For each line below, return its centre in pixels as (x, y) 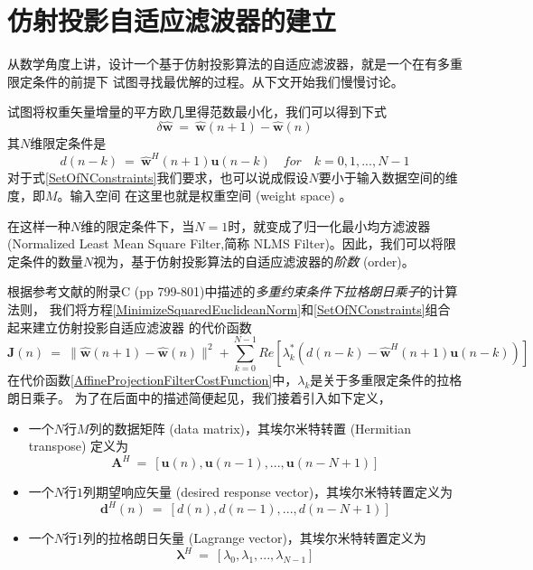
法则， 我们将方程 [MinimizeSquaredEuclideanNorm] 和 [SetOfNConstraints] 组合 (229, 309)
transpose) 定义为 (79, 446)
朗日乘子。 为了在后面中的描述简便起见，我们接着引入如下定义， (199, 397)
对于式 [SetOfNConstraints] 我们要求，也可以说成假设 (158, 178)
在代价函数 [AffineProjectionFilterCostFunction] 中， (153, 380)
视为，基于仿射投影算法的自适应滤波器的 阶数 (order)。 (254, 261)
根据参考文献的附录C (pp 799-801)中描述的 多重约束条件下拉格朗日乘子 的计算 (233, 291)
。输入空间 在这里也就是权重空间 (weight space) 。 (205, 196)
